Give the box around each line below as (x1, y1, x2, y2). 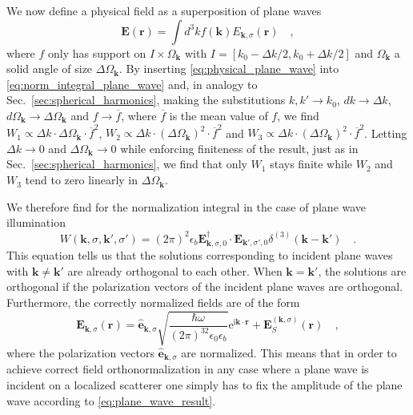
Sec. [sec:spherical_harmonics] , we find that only (6, 155, 247, 172)
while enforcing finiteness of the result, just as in (120, 139, 359, 156)
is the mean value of (169, 107, 268, 123)
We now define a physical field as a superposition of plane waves (6, 2, 322, 18)
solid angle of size (6, 60, 93, 77)
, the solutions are (318, 262, 407, 279)
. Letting (364, 124, 407, 141)
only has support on (48, 44, 146, 61)
